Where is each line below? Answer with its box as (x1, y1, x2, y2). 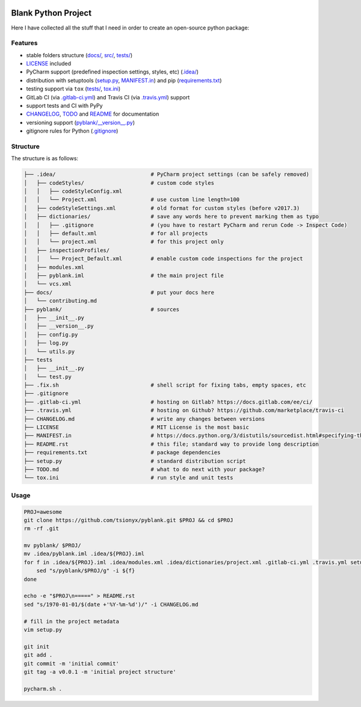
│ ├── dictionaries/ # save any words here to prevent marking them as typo (23, 213, 319, 220)
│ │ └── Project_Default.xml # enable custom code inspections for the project (23, 255, 303, 262)
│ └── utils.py (23, 348, 75, 355)
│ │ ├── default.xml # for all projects (23, 230, 208, 237)
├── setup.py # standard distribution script (23, 458, 246, 464)
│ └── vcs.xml (23, 281, 72, 287)
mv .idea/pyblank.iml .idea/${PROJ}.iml (23, 550, 144, 557)
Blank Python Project (11, 8, 92, 18)
